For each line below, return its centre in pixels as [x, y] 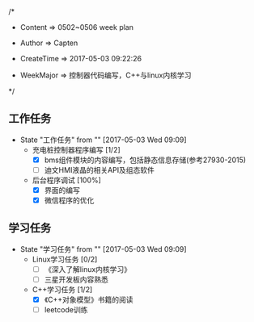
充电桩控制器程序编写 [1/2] [76, 149]
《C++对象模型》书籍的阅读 [89, 299]
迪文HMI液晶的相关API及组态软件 [99, 169]
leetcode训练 [66, 310]
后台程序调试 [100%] [66, 180]
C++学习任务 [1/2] [62, 289]
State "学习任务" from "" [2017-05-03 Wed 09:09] [104, 249]
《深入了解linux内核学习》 [88, 269]
